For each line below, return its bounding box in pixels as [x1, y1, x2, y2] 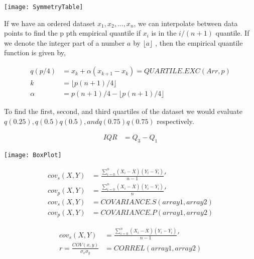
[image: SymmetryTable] [4, 4, 83, 11]
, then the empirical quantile [155, 37, 243, 48]
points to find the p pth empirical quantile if [4, 28, 141, 38]
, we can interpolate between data [134, 18, 238, 28]
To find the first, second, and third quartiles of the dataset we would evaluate [4, 106, 242, 116]
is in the [151, 28, 177, 38]
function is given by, [4, 47, 66, 58]
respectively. [157, 115, 194, 126]
